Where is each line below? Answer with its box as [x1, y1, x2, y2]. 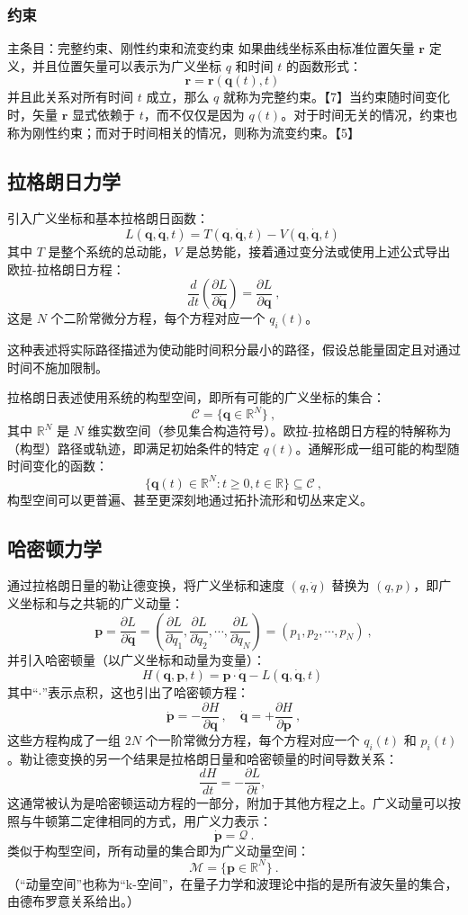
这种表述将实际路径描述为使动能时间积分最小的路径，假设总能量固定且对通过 [7, 339, 461, 358]
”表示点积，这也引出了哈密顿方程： [41, 683, 250, 702]
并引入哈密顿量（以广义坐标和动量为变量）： [7, 650, 265, 668]
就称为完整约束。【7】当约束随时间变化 [222, 87, 450, 106]
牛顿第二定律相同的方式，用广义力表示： [31, 811, 272, 830]
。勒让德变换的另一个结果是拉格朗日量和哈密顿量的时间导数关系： [7, 749, 398, 767]
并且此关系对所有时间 [7, 87, 133, 106]
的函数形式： [285, 56, 362, 75]
